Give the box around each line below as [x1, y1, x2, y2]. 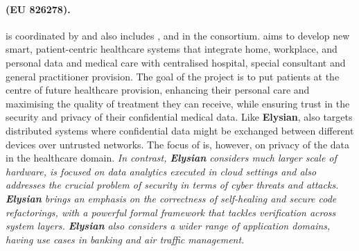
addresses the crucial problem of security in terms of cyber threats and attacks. [6, 178, 339, 192]
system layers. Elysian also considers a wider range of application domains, [6, 218, 331, 233]
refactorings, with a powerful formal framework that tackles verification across [6, 205, 336, 219]
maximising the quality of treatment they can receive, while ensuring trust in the [6, 96, 350, 110]
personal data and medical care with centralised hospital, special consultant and [6, 55, 346, 69]
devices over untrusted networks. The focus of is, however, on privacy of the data [6, 137, 349, 151]
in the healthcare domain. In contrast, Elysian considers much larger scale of [6, 150, 337, 165]
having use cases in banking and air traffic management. [6, 232, 245, 246]
